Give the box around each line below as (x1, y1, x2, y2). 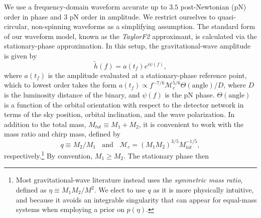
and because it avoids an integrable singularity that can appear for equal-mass (16, 194, 257, 204)
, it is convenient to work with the (139, 118, 244, 129)
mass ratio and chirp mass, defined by (4, 128, 120, 139)
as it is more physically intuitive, (153, 184, 254, 195)
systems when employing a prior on (16, 204, 124, 214)
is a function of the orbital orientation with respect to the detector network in (4, 99, 244, 109)
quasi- (217, 11, 236, 21)
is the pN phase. (165, 89, 215, 99)
